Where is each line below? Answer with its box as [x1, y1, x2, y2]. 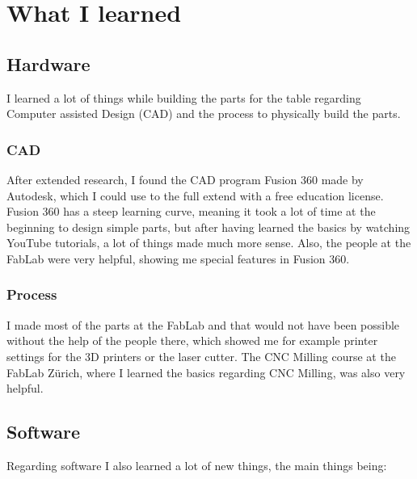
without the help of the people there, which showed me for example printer [6, 332, 378, 349]
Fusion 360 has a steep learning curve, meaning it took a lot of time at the [6, 203, 376, 220]
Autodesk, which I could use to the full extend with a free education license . [6, 187, 384, 204]
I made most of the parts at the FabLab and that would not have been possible [6, 316, 400, 333]
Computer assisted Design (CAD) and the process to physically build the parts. [6, 105, 401, 122]
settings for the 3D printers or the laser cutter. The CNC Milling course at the [6, 347, 396, 364]
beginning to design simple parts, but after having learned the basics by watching [6, 218, 411, 235]
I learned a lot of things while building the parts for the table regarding [6, 89, 361, 106]
